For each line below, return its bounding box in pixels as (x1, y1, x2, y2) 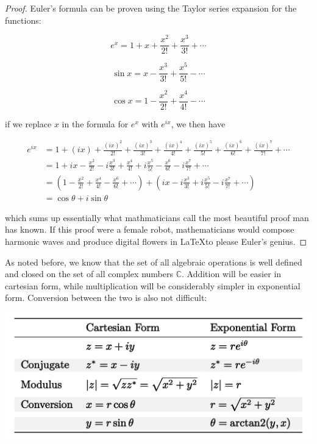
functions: (5, 13, 41, 26)
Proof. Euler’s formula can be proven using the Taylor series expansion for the (5, 2, 297, 14)
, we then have (171, 117, 226, 130)
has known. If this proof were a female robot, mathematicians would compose (5, 223, 294, 236)
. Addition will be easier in (181, 267, 282, 280)
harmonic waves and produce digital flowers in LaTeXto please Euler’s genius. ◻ (5, 235, 307, 248)
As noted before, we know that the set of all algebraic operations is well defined (5, 255, 302, 268)
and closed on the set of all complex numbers (5, 267, 173, 280)
